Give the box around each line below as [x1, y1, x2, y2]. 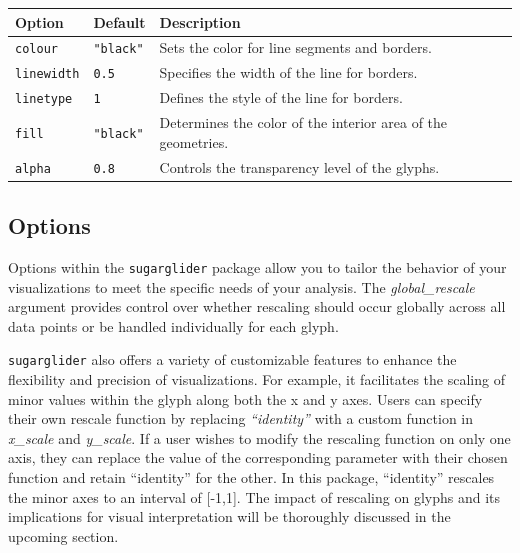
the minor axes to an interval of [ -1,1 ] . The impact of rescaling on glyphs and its [8, 486, 501, 507]
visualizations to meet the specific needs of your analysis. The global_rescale [8, 276, 475, 297]
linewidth [15, 67, 80, 82]
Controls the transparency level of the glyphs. [159, 156, 440, 177]
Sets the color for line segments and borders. [159, 37, 432, 58]
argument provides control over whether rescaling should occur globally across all [8, 296, 506, 317]
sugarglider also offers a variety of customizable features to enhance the [8, 349, 457, 370]
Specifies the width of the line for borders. [159, 62, 418, 83]
